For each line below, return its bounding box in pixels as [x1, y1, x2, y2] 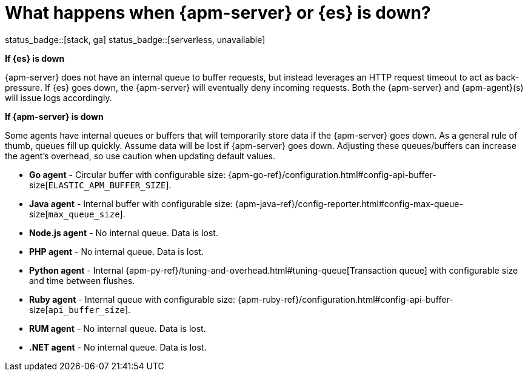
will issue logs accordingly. [5, 92, 112, 103]
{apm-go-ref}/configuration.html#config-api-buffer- [228, 169, 436, 180]
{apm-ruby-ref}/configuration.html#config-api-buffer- [238, 294, 453, 305]
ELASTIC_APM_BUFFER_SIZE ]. [48, 179, 172, 190]
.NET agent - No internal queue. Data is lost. [29, 341, 207, 352]
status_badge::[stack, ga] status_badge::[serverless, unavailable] [5, 34, 266, 45]
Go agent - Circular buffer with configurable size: [29, 169, 226, 180]
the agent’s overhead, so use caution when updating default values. [5, 150, 276, 161]
